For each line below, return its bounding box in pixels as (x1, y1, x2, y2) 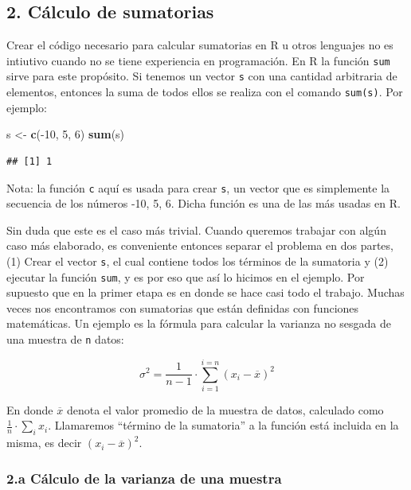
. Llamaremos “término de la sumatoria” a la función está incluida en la (48, 417, 399, 434)
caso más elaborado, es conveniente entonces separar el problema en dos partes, (6, 237, 393, 254)
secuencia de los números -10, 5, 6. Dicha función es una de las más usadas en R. (6, 195, 401, 212)
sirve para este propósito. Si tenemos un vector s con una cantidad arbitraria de (6, 68, 397, 84)
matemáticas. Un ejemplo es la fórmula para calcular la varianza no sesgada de (6, 315, 392, 332)
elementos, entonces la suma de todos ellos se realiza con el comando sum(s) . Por (6, 84, 403, 100)
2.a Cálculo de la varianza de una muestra (6, 468, 282, 488)
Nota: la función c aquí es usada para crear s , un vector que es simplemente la (6, 179, 390, 196)
